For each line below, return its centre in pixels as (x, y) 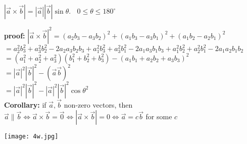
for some (159, 116)
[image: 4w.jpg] (31, 137)
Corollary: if (25, 104)
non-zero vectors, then (98, 104)
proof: (15, 35)
